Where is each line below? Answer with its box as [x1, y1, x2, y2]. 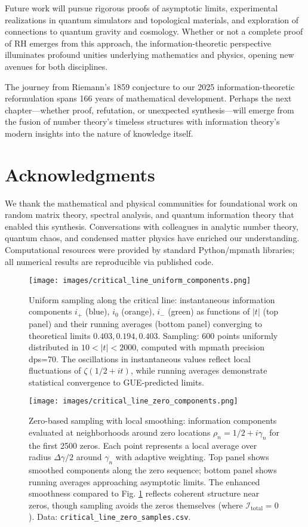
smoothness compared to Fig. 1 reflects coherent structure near [29, 487, 260, 500]
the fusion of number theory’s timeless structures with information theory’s [5, 115, 280, 128]
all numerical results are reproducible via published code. [5, 255, 214, 267]
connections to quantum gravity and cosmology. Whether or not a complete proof [5, 25, 303, 38]
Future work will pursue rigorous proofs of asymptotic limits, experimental [5, 2, 278, 14]
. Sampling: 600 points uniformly [158, 329, 278, 341]
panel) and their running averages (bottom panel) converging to [29, 317, 263, 329]
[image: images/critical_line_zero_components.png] [29, 397, 238, 406]
